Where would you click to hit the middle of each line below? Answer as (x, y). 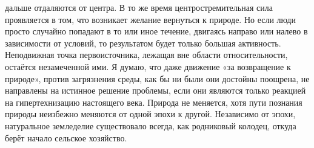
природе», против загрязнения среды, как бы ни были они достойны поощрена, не (157, 78)
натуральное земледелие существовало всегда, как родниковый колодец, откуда (151, 125)
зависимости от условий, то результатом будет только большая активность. (143, 43)
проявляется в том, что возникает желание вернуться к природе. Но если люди (150, 19)
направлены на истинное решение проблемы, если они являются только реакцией (155, 90)
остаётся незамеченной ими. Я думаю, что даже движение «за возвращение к (148, 66)
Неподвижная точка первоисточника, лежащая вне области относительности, (146, 55)
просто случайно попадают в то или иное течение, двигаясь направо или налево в (156, 31)
